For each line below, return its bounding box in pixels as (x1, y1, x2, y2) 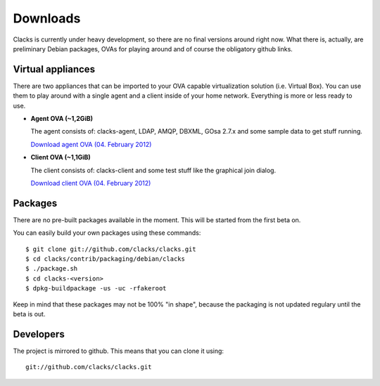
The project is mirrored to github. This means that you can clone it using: (13, 347, 224, 355)
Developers (13, 328, 65, 340)
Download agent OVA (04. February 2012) (30, 140, 152, 148)
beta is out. (13, 310, 46, 318)
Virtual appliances (13, 63, 95, 75)
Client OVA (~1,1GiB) (30, 153, 91, 162)
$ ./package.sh (25, 264, 78, 273)
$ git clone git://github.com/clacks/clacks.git (25, 245, 196, 253)
